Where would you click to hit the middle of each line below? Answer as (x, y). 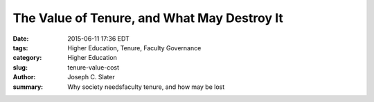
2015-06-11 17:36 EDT (98, 39)
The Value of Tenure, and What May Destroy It (148, 18)
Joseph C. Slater (91, 77)
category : (27, 58)
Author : (24, 77)
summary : (28, 87)
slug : (20, 67)
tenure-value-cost (93, 67)
